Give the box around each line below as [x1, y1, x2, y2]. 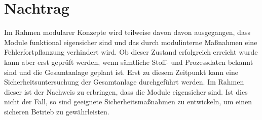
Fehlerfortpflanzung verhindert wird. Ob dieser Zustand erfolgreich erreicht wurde [4, 47, 258, 57]
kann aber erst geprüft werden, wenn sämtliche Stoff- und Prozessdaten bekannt [4, 56, 253, 67]
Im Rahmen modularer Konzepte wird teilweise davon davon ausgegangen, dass [4, 27, 250, 37]
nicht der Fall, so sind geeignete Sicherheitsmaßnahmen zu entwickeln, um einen [4, 96, 252, 107]
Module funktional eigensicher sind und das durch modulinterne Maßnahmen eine [4, 36, 257, 47]
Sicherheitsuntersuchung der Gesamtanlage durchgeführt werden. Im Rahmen [4, 76, 244, 87]
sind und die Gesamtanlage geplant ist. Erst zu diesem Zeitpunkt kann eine [4, 66, 238, 77]
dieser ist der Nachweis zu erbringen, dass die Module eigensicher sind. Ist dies [4, 86, 248, 97]
